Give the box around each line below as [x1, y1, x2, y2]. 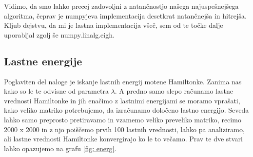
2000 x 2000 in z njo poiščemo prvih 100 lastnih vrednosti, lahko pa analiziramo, [4, 124, 245, 134]
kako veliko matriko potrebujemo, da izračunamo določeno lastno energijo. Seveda [4, 105, 249, 115]
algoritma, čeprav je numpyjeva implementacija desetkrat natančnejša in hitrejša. [4, 10, 247, 20]
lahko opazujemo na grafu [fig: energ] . [4, 143, 117, 153]
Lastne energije [4, 53, 82, 68]
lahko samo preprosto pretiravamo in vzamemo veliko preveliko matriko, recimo [4, 114, 241, 124]
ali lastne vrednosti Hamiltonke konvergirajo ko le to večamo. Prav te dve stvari [4, 134, 243, 144]
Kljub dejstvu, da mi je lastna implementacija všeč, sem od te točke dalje [4, 20, 223, 30]
